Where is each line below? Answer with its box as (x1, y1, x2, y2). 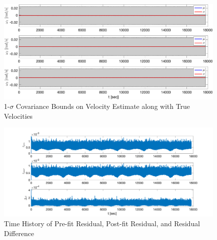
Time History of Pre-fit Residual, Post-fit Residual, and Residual (4, 218, 200, 229)
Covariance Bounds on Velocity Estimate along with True (16, 101, 190, 111)
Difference (4, 228, 34, 238)
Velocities (4, 110, 33, 121)
